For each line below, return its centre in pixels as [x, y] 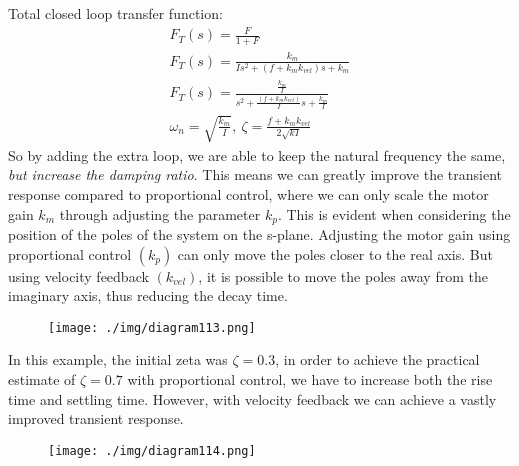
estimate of [42, 379]
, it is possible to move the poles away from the [343, 275]
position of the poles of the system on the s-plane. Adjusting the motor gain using [259, 234]
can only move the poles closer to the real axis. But [335, 253]
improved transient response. [96, 418]
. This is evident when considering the [394, 213]
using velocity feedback [78, 275]
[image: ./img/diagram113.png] [152, 327]
